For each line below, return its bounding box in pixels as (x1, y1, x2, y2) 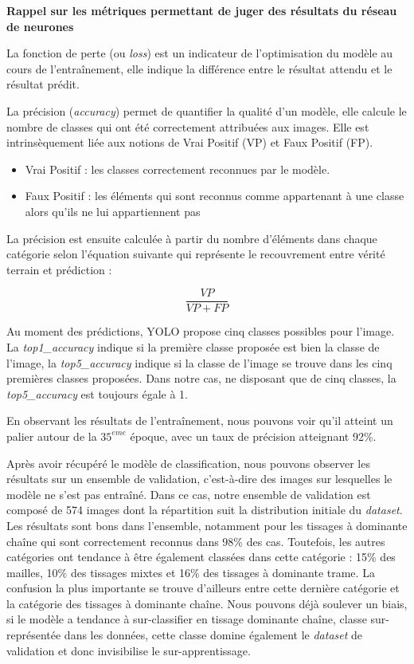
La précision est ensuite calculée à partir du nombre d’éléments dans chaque (6, 230, 377, 246)
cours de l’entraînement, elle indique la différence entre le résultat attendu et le (6, 60, 393, 77)
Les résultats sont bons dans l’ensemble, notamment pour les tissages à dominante (6, 517, 408, 533)
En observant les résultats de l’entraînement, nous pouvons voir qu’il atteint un (6, 412, 393, 429)
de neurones (6, 18, 74, 34)
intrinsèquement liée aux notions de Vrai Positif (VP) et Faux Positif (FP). (6, 134, 373, 151)
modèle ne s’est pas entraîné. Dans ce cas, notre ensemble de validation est (6, 485, 371, 502)
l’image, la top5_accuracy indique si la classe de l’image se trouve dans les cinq (6, 354, 393, 371)
